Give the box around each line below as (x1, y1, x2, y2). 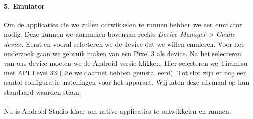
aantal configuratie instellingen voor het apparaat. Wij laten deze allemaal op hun (4, 77, 250, 87)
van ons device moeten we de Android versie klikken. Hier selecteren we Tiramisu (4, 58, 248, 68)
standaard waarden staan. (4, 86, 81, 96)
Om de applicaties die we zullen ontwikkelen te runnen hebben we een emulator (4, 19, 242, 29)
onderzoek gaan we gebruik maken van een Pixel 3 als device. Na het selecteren (4, 48, 241, 58)
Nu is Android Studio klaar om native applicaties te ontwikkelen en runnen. (4, 106, 231, 116)
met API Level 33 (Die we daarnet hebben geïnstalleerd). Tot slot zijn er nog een (4, 67, 247, 77)
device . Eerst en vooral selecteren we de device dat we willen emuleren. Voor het (4, 38, 244, 48)
